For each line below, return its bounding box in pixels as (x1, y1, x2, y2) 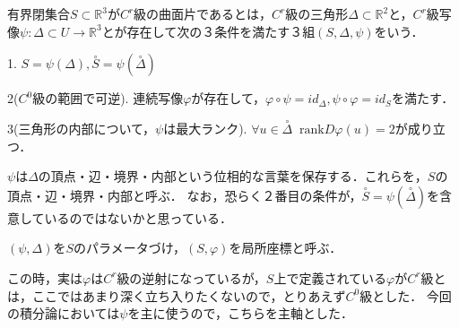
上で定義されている (273, 268, 387, 287)
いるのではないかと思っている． (44, 208, 232, 227)
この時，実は (7, 268, 82, 287)
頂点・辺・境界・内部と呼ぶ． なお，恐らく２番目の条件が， (7, 186, 362, 204)
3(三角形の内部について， (7, 119, 156, 137)
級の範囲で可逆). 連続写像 (32, 89, 184, 108)
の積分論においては (7, 304, 120, 323)
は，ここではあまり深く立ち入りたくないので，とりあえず (7, 286, 346, 305)
